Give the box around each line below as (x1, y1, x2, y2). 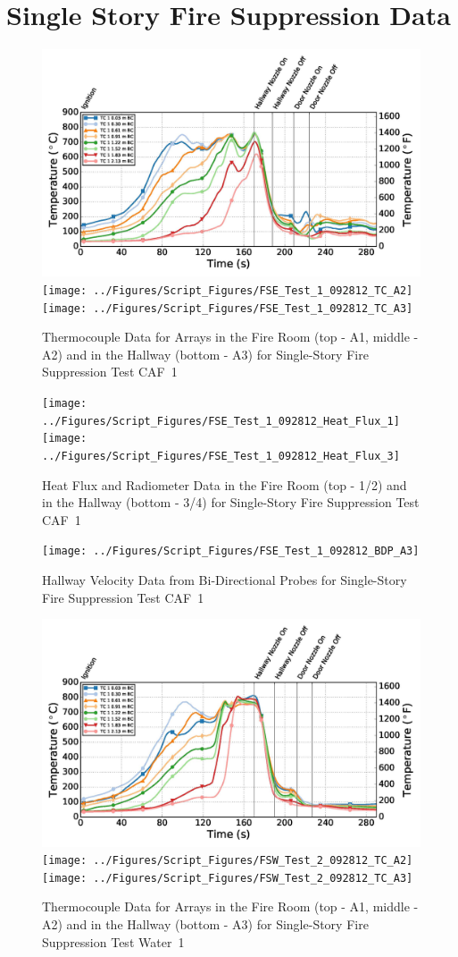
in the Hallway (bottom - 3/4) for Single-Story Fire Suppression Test (42, 493, 420, 512)
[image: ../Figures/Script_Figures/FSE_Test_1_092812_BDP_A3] (42, 545, 420, 558)
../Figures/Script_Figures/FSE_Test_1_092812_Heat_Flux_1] (42, 414, 400, 428)
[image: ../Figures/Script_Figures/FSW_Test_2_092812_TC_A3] (42, 871, 413, 885)
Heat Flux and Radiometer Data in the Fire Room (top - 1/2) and (42, 475, 407, 494)
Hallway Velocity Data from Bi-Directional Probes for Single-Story (42, 571, 407, 589)
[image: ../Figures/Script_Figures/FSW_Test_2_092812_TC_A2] (42, 854, 413, 868)
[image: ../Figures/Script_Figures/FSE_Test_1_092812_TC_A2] (42, 284, 413, 297)
